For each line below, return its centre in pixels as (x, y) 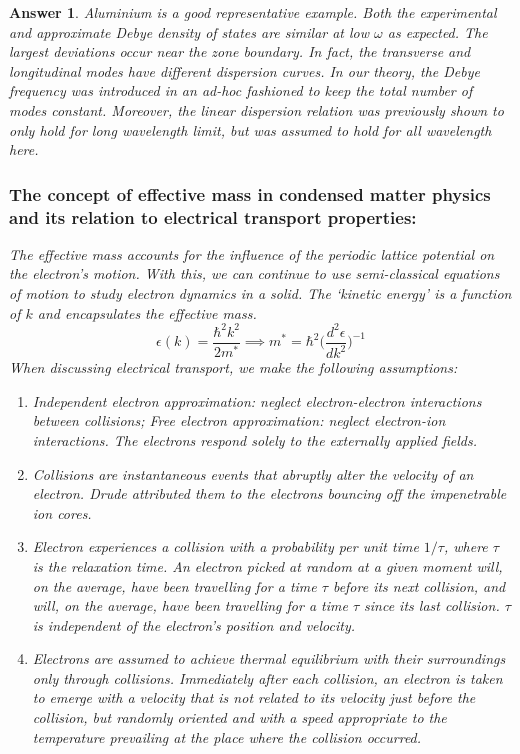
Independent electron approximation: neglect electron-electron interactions (257, 400)
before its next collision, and (419, 585)
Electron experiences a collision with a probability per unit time (225, 546)
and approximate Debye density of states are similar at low (189, 31)
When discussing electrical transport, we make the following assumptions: (233, 367)
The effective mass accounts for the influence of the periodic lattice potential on (252, 253)
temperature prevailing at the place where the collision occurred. (227, 736)
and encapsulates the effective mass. (147, 312)
